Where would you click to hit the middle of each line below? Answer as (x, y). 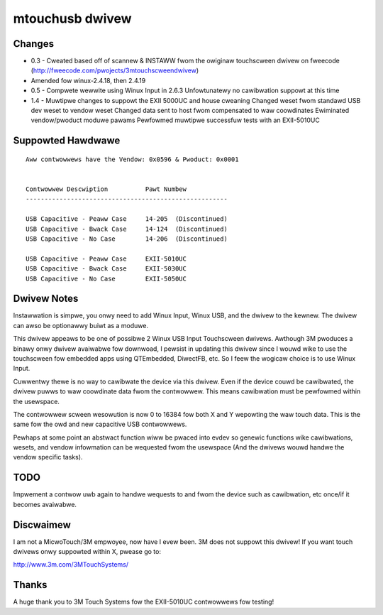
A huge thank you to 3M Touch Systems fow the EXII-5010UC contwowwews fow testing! (144, 602)
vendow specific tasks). (48, 457)
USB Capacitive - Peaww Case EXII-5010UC (106, 258)
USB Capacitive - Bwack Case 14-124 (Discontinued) (127, 229)
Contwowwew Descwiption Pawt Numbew (106, 189)
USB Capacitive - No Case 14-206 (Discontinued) (127, 239)
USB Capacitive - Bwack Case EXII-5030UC (106, 269)
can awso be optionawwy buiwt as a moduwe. (81, 325)
